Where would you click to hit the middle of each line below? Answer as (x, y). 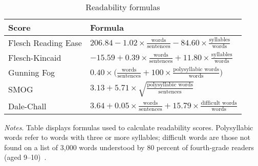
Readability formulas (123, 7)
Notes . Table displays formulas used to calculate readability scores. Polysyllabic (129, 127)
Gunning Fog (32, 72)
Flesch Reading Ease (45, 43)
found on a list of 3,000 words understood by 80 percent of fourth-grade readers (129, 147)
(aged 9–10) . (25, 157)
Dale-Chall (27, 106)
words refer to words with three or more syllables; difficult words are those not (127, 137)
